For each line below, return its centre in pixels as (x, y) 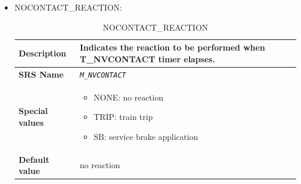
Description (42, 53)
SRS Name (41, 74)
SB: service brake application (146, 136)
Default (34, 159)
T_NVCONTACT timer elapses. (147, 58)
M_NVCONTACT (103, 75)
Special (33, 111)
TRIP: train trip (123, 117)
